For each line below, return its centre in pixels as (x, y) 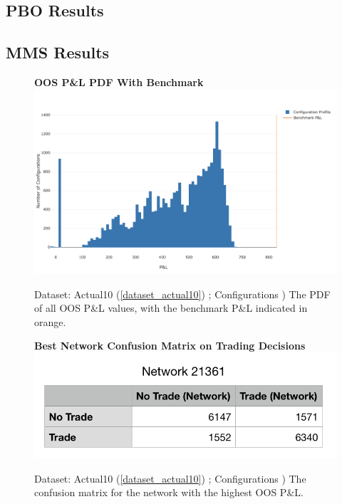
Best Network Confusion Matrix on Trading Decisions (170, 346)
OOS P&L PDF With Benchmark (119, 82)
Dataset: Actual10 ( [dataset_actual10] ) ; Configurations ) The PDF (182, 294)
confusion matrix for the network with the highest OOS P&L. (169, 492)
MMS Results (58, 52)
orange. (50, 321)
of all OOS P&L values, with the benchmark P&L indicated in (171, 308)
